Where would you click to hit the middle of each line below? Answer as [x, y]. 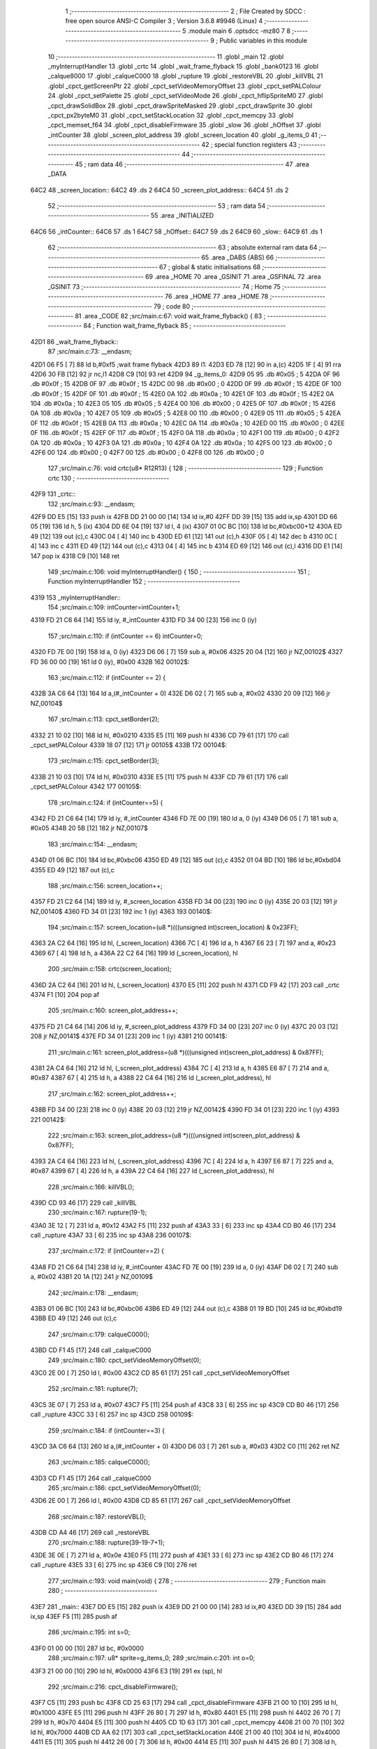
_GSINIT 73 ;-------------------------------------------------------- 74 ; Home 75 [164, 286]
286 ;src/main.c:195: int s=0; [89, 1632]
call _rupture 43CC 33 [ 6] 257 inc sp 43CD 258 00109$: [112, 1415]
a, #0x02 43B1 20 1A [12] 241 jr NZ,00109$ [92, 1277]
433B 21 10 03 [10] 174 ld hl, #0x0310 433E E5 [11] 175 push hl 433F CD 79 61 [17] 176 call [159, 777]
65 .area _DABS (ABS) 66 [238, 257]
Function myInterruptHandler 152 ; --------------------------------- [144, 581]
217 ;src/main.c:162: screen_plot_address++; [112, 1093]
